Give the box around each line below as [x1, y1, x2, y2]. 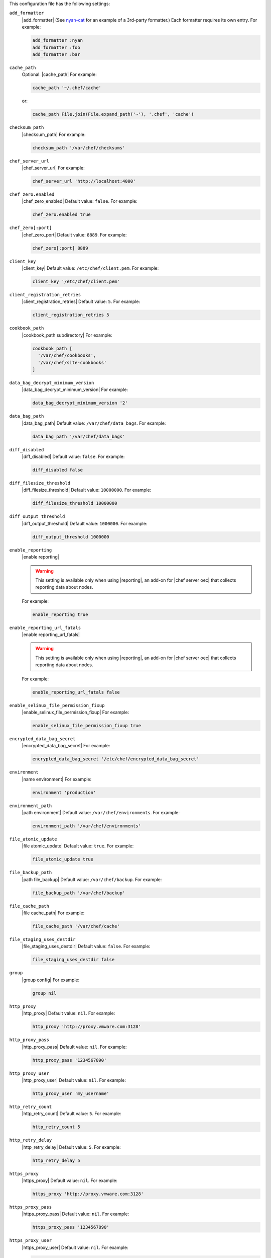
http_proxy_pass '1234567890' [32, 1057, 107, 1063]
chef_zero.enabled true [32, 212, 91, 217]
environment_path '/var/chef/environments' [32, 823, 142, 829]
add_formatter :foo [32, 44, 80, 50]
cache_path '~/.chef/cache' [32, 85, 101, 91]
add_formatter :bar [32, 51, 80, 57]
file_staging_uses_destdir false [32, 957, 115, 963]
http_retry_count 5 [32, 1124, 80, 1130]
